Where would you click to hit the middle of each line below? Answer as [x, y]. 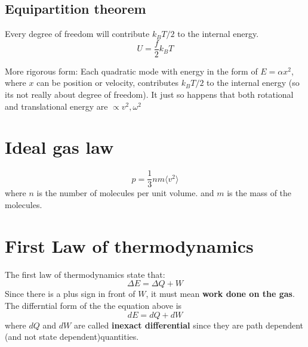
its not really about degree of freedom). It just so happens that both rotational [149, 95]
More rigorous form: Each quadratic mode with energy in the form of [131, 71]
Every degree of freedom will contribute [77, 34]
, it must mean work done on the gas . [220, 294]
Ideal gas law [59, 147]
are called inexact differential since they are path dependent [189, 325]
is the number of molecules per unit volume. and [125, 193]
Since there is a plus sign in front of [70, 294]
